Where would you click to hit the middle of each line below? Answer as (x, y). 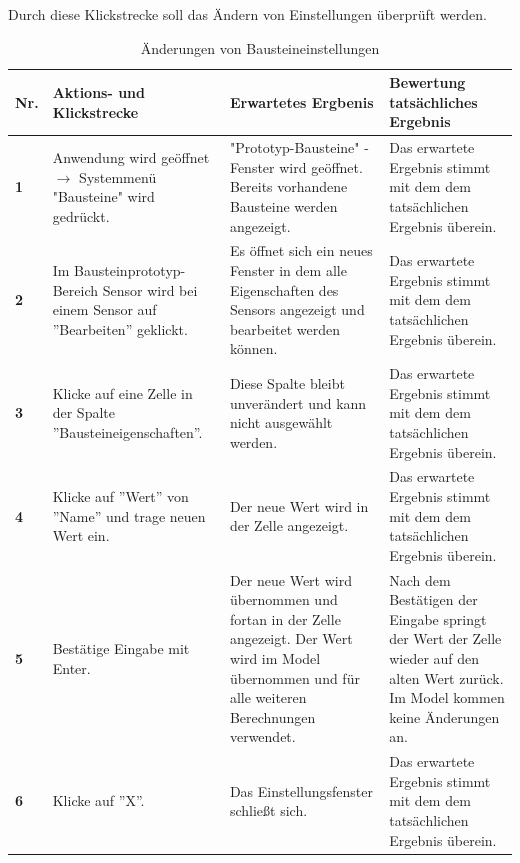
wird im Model (275, 658)
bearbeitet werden (285, 328)
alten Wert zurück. (446, 677)
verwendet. (262, 736)
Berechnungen (272, 716)
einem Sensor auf (104, 309)
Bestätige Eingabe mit (121, 648)
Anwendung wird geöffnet (131, 157)
